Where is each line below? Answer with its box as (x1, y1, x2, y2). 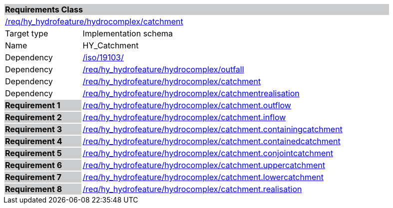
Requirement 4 (5, 136, 62, 146)
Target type (5, 28, 48, 38)
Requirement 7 (5, 172, 61, 182)
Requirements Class (5, 4, 83, 14)
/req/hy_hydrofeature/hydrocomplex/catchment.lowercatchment (82, 172, 324, 182)
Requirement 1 (5, 100, 60, 110)
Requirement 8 (5, 184, 62, 194)
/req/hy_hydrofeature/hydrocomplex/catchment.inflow (82, 112, 286, 122)
